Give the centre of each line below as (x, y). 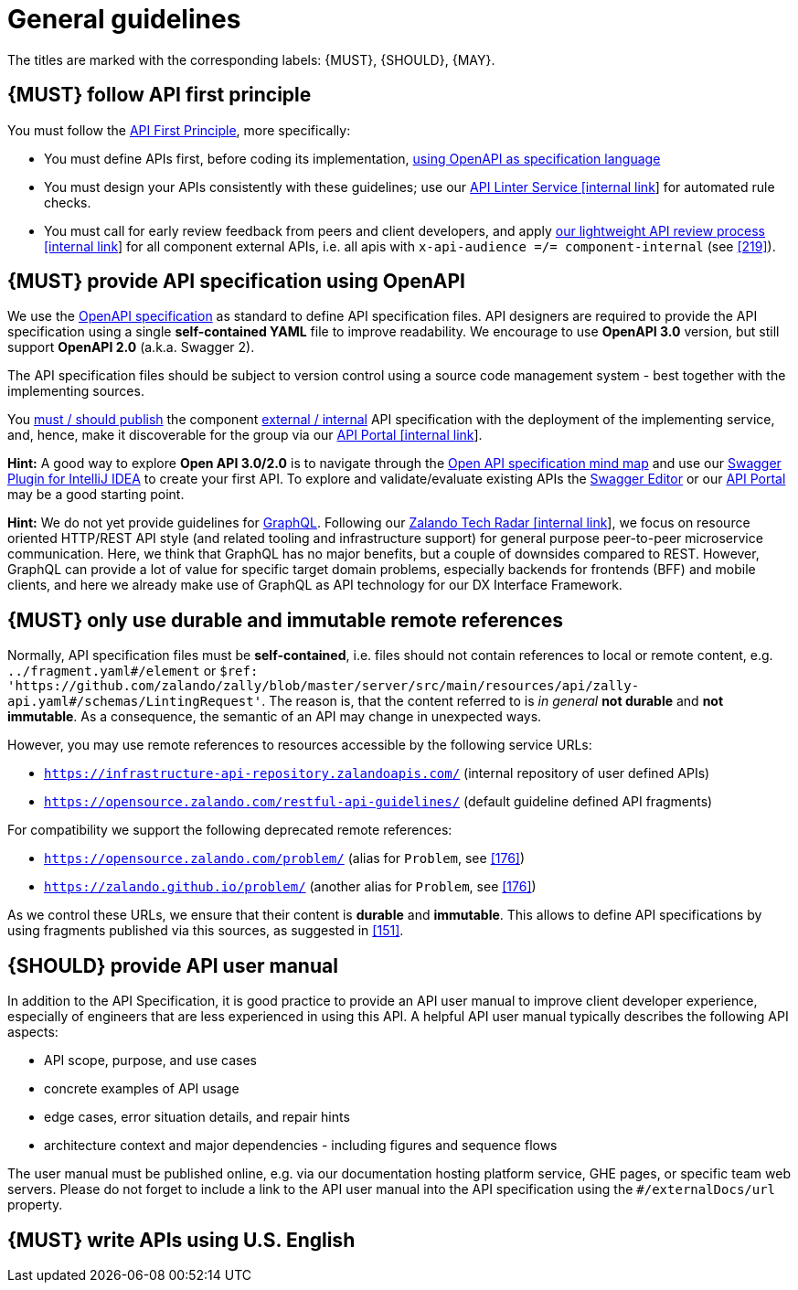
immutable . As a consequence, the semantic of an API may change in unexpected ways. (275, 717)
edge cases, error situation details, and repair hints (197, 1117)
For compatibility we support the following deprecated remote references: (230, 830)
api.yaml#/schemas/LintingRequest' (135, 702)
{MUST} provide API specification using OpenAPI (237, 282)
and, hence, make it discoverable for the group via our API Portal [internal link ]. (245, 435)
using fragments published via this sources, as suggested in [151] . (206, 931)
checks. (68, 202)
